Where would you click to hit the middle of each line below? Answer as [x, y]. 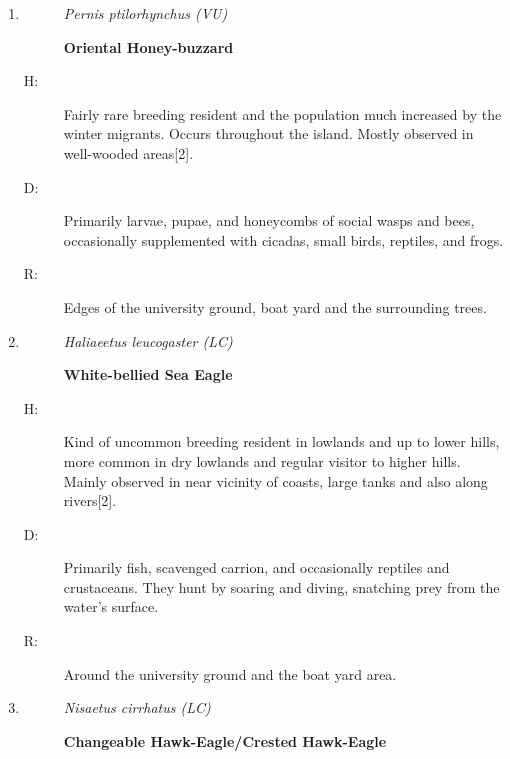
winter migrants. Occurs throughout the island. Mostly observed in [268, 133]
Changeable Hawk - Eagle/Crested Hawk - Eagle [225, 740]
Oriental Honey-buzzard [148, 46]
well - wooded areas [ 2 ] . [128, 152]
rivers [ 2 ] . [90, 500]
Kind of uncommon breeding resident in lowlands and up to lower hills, [281, 441]
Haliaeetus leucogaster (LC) [148, 340]
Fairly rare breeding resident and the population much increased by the [282, 113]
